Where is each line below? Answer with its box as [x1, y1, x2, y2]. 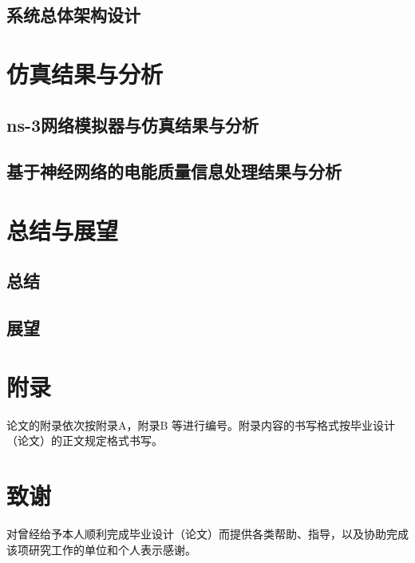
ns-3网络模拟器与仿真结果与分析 [6, 112, 259, 137]
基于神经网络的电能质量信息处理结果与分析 [6, 159, 342, 184]
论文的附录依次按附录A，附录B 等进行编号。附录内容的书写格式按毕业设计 [6, 416, 396, 433]
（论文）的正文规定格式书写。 [6, 432, 163, 449]
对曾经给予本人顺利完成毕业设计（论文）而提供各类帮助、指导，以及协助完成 [6, 525, 409, 542]
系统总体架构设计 [6, 2, 140, 27]
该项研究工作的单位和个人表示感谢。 [6, 541, 196, 557]
